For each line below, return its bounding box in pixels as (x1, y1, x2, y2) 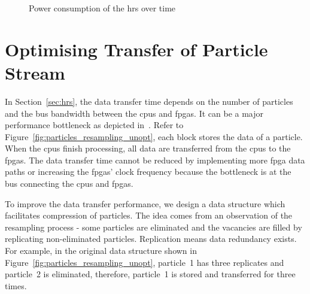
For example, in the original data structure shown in (5, 244, 197, 257)
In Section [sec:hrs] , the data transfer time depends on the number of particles (5, 95, 293, 107)
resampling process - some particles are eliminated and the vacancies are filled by (5, 220, 302, 233)
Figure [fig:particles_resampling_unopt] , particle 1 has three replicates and (5, 256, 284, 268)
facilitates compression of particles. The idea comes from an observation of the (5, 209, 293, 222)
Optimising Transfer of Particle (5, 37, 268, 61)
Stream (5, 60, 65, 84)
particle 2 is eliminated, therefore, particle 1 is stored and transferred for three (5, 268, 296, 280)
